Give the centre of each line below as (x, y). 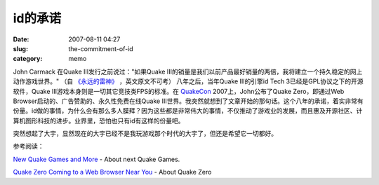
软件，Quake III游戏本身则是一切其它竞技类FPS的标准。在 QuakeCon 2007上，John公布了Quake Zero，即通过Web (179, 91)
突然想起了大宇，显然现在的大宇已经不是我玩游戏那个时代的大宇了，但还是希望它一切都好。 (145, 134)
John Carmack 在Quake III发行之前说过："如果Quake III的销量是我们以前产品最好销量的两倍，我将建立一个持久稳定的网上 (188, 71)
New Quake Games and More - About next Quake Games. (97, 159)
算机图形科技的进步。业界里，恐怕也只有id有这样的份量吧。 (99, 121)
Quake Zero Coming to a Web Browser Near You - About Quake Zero (112, 172)
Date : (21, 39)
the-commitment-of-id (101, 48)
